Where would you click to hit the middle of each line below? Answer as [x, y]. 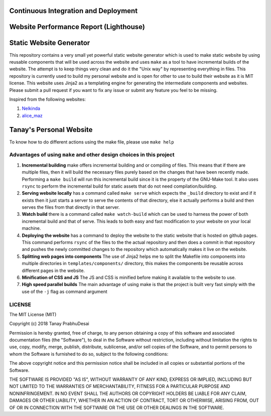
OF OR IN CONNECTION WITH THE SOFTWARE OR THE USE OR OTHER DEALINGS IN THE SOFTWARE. [117, 407]
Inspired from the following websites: [48, 99]
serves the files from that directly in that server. [71, 207]
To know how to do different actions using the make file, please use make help [92, 142]
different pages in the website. [53, 270]
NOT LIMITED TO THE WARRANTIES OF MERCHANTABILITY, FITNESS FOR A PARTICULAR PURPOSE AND [120, 386]
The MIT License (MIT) [33, 314]
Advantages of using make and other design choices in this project [92, 155]
